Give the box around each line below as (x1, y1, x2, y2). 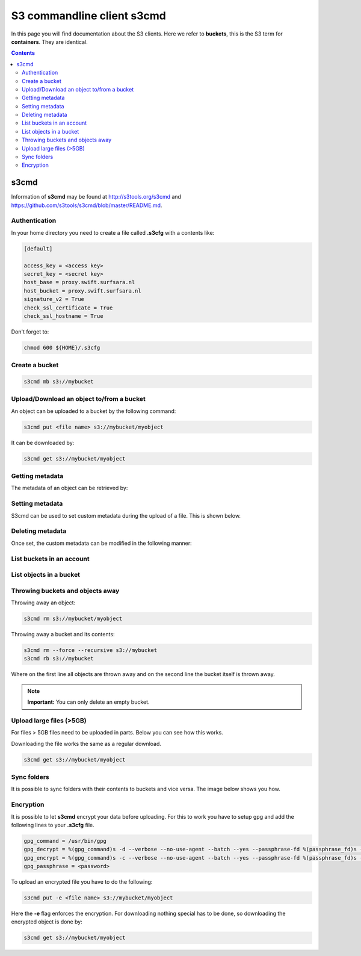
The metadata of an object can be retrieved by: (11, 485, 128, 492)
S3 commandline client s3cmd (11, 9, 167, 22)
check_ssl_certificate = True (23, 304, 113, 311)
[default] (23, 245, 53, 252)
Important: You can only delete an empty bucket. (27, 698, 150, 706)
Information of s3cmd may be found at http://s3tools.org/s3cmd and (11, 193, 182, 200)
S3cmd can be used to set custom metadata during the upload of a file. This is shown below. (11, 512, 241, 519)
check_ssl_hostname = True (23, 312, 103, 319)
